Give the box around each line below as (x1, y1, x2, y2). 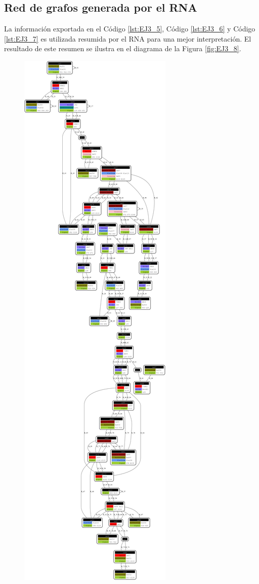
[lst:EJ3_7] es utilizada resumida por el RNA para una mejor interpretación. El (4, 33, 251, 44)
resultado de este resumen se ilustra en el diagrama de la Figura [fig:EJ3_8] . (4, 43, 241, 54)
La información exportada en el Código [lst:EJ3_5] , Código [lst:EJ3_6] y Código (4, 23, 255, 34)
